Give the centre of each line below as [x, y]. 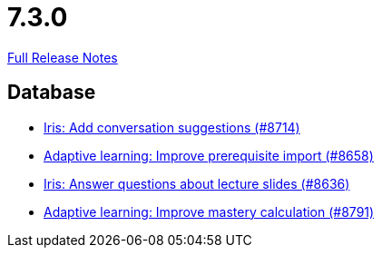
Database [52, 93]
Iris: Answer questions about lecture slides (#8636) [197, 183]
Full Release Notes [63, 57]
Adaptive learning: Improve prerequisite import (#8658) [209, 155]
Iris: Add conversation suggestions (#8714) [172, 127]
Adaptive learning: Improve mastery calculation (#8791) [209, 211]
